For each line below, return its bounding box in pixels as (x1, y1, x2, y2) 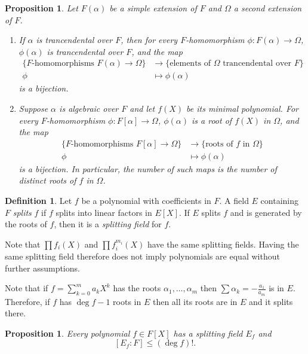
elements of (170, 59, 211, 68)
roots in (113, 295, 141, 307)
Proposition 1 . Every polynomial (5, 326, 130, 339)
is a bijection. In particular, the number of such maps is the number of (19, 162, 277, 175)
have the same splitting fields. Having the (147, 237, 299, 250)
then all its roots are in (152, 295, 238, 307)
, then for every (121, 33, 178, 46)
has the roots (113, 282, 161, 294)
